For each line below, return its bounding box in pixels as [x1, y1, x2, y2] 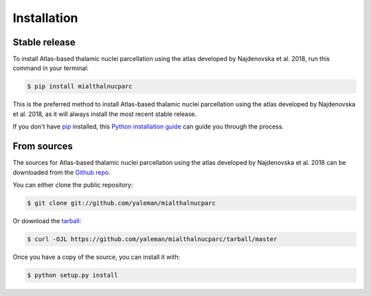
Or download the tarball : [12, 216, 82, 225]
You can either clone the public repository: [12, 181, 133, 189]
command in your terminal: [12, 64, 89, 72]
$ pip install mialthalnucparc [27, 82, 133, 91]
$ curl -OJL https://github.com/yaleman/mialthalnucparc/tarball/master [27, 235, 278, 243]
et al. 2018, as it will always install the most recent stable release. [12, 110, 197, 118]
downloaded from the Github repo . [12, 168, 111, 177]
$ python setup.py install [27, 271, 118, 279]
